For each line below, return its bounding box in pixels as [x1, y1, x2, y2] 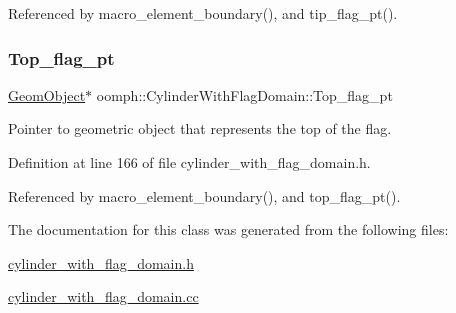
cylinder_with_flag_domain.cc [8, 286, 199, 307]
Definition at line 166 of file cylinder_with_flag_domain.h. [8, 152, 371, 172]
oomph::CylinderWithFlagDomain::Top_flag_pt [96, 84, 393, 105]
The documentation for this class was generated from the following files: [8, 219, 449, 240]
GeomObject [8, 84, 86, 105]
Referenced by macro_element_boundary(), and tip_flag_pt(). [8, 3, 398, 23]
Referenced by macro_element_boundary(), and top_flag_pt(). [8, 185, 401, 206]
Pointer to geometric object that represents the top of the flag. [8, 118, 392, 139]
